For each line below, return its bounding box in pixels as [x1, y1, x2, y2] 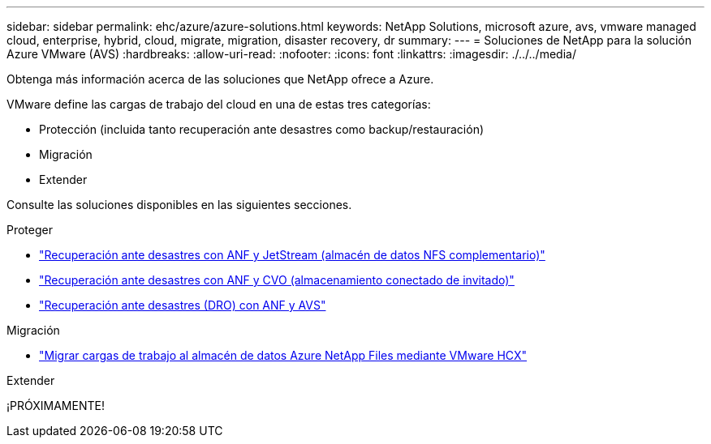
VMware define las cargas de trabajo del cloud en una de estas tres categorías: [6, 97, 431, 111]
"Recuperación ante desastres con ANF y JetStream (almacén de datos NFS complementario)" [39, 248, 545, 262]
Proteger [6, 223, 53, 237]
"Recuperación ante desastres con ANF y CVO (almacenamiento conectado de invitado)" [39, 273, 515, 287]
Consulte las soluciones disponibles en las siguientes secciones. [6, 198, 352, 211]
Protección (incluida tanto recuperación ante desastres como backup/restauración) [39, 122, 485, 136]
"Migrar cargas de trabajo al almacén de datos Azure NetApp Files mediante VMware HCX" [39, 348, 528, 362]
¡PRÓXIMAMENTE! [6, 399, 105, 412]
